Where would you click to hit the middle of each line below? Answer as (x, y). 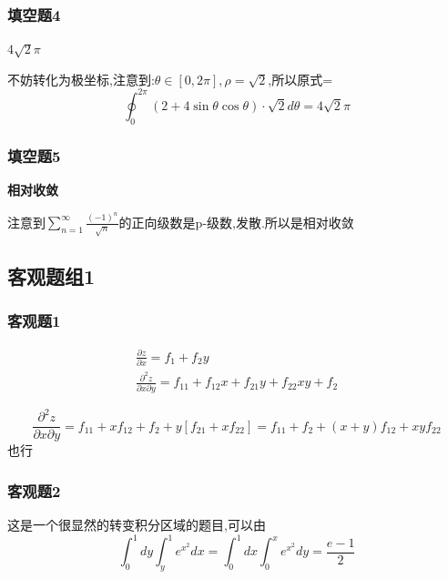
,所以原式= (300, 79)
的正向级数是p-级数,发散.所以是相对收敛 (236, 222)
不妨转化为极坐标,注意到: (81, 79)
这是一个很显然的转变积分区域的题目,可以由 (137, 524)
